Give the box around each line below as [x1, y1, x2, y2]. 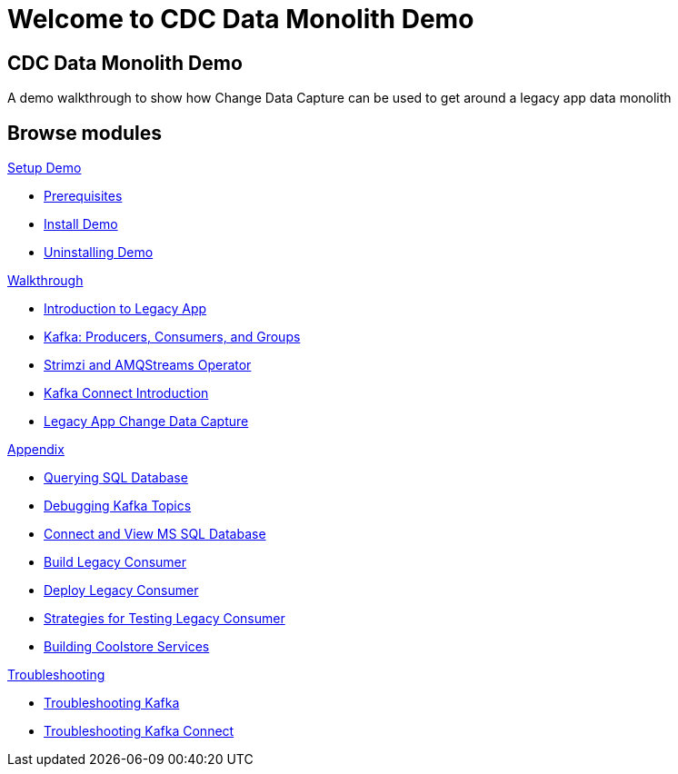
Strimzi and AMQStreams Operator [44, 357, 252, 373]
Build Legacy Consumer [44, 554, 187, 571]
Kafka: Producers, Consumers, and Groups [44, 329, 301, 345]
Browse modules [7, 121, 162, 144]
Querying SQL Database [44, 470, 188, 486]
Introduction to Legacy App [44, 301, 207, 317]
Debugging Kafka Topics [44, 498, 192, 514]
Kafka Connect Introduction [44, 385, 209, 402]
